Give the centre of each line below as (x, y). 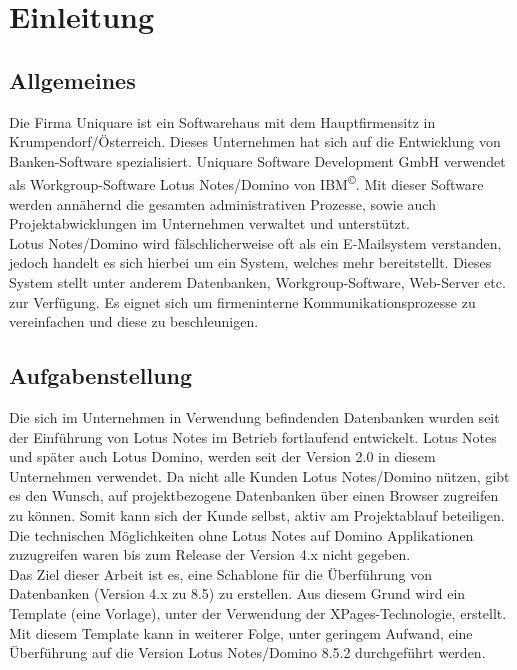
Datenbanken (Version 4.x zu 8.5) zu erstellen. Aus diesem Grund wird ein (237, 593)
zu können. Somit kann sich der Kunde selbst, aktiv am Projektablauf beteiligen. (257, 514)
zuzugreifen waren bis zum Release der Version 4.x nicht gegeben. (210, 554)
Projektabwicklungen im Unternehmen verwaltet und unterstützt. (210, 223)
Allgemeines (72, 79)
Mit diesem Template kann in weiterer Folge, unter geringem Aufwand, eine (241, 632)
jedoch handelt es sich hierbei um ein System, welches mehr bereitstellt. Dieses (250, 262)
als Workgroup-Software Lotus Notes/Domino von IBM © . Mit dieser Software (246, 183)
